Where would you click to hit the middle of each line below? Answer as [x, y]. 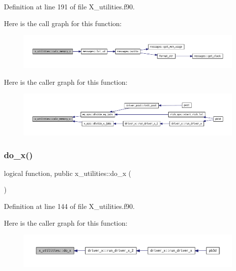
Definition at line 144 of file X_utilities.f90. [69, 206]
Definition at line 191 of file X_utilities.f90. [69, 6]
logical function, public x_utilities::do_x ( [68, 173]
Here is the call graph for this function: [63, 23]
